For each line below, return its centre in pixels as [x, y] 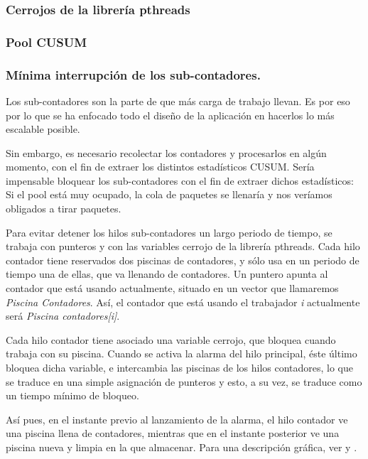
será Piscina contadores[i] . [63, 316]
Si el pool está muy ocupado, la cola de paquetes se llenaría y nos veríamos [169, 194]
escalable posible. [43, 129]
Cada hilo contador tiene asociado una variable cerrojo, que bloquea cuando [171, 339]
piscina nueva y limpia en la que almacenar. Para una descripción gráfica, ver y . [182, 447]
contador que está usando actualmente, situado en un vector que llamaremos [172, 288]
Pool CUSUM [47, 42]
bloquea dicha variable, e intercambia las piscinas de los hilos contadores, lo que [180, 367]
